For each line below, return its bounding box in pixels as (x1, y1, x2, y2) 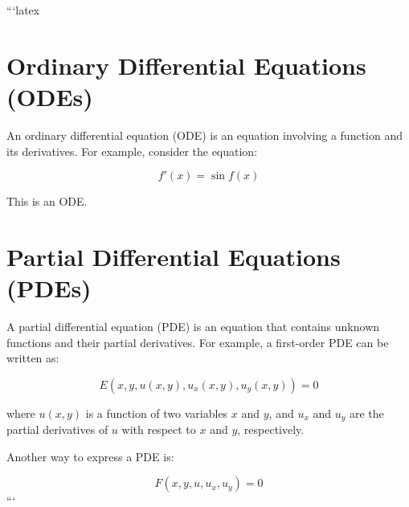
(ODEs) (6, 80, 93, 112)
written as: (6, 350, 59, 366)
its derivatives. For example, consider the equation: (6, 142, 258, 159)
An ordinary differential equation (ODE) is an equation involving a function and (6, 126, 403, 143)
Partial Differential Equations (6, 239, 341, 272)
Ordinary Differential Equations (6, 48, 366, 81)
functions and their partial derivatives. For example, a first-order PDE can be (6, 333, 389, 350)
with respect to (121, 421, 196, 438)
